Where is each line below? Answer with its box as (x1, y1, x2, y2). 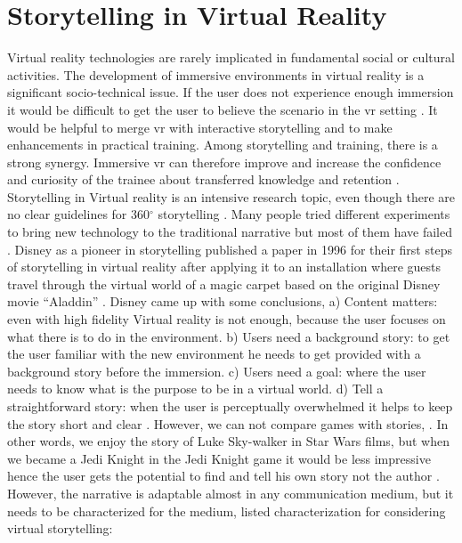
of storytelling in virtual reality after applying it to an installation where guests (7, 257, 442, 276)
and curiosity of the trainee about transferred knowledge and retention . (7, 170, 400, 189)
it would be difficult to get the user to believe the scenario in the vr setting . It (7, 100, 438, 118)
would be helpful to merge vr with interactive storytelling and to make (7, 118, 393, 136)
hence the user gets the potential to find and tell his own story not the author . (7, 466, 440, 485)
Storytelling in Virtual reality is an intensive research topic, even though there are (7, 187, 455, 206)
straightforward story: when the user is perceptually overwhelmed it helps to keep (7, 397, 453, 415)
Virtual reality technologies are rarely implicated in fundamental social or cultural (7, 48, 455, 67)
